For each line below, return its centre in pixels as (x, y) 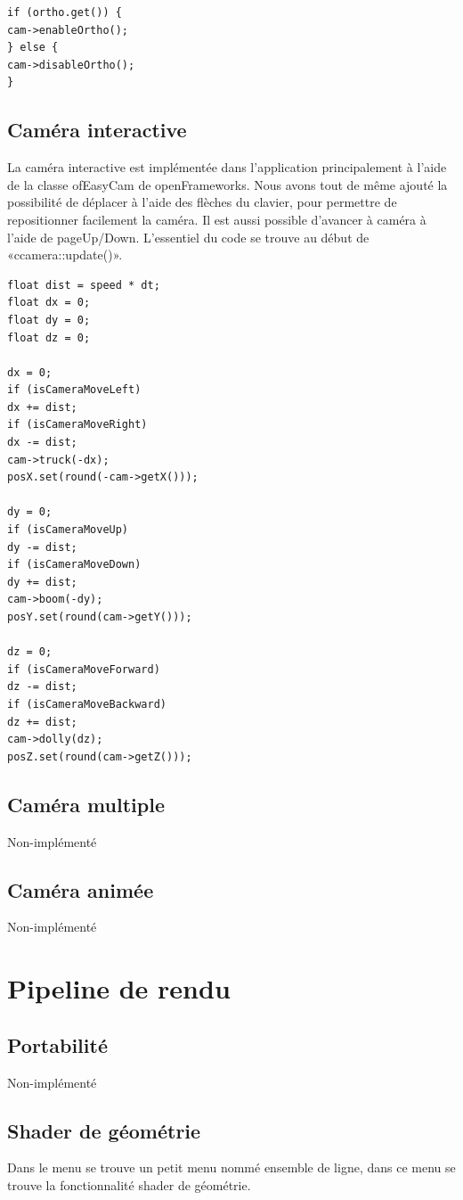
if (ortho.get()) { (65, 12)
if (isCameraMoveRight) (77, 425)
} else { (33, 48)
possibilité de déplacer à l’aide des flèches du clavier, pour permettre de (202, 202)
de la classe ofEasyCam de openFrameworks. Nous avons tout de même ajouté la (227, 184)
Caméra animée (81, 889)
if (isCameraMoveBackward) (87, 704)
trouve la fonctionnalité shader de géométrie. (129, 1184)
